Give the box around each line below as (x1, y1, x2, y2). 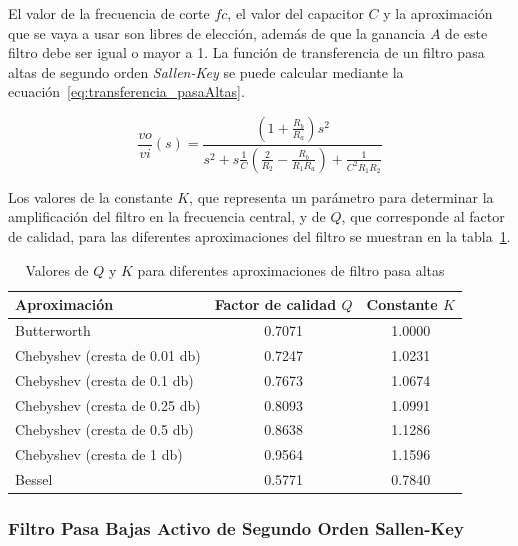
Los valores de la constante (8, 186, 173, 207)
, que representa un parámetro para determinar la (189, 186, 494, 207)
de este (445, 22, 488, 43)
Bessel (15, 469, 53, 490)
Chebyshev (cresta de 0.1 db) (15, 369, 194, 390)
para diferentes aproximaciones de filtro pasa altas (137, 259, 445, 280)
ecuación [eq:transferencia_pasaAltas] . (8, 81, 245, 102)
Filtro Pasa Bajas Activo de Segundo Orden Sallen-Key (8, 516, 464, 541)
